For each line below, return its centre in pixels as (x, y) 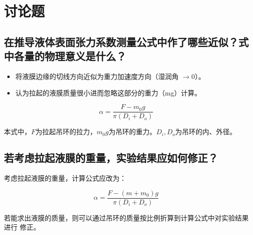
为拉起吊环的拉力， (66, 132)
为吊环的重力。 (132, 132)
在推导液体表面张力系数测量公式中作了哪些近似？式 (126, 41)
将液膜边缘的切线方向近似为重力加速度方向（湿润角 (97, 76)
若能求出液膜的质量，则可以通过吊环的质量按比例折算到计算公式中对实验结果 (126, 217)
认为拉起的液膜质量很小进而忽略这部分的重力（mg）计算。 (108, 92)
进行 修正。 (22, 227)
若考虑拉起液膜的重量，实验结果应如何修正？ (111, 158)
